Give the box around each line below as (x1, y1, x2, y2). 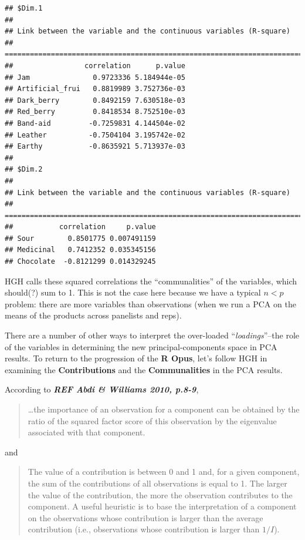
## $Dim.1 (5, 4, 43, 12)
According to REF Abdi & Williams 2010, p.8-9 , (5, 383, 199, 395)
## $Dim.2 (5, 165, 43, 174)
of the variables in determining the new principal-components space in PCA (5, 340, 277, 353)
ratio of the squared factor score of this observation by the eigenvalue (28, 414, 277, 427)
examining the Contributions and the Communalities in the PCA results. (5, 363, 283, 375)
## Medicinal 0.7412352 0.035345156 (5, 246, 156, 254)
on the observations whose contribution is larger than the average (28, 511, 263, 524)
